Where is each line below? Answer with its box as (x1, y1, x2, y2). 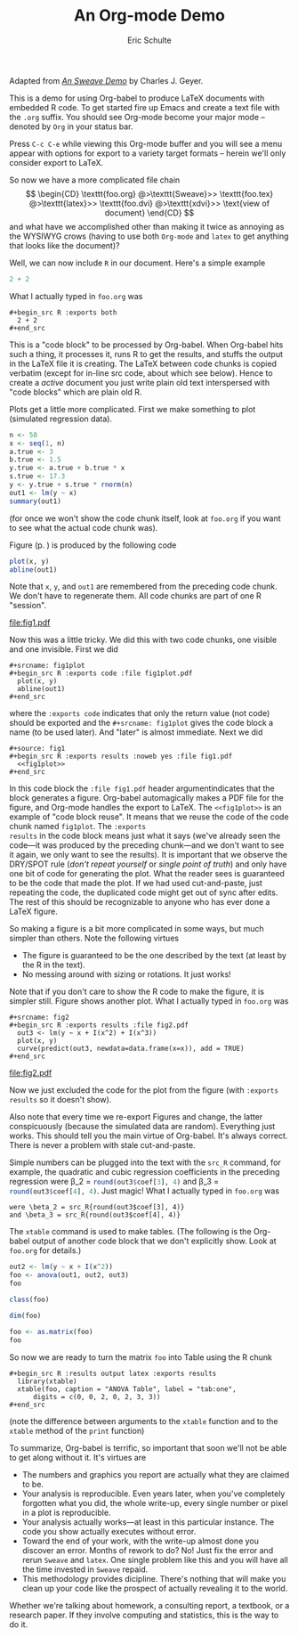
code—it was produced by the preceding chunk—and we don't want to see (9, 840, 285, 851)
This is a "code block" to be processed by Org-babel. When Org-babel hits (9, 339, 284, 350)
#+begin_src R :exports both (9, 308, 117, 317)
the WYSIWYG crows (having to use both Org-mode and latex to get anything (9, 231, 289, 241)
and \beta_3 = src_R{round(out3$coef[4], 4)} (9, 1210, 181, 1220)
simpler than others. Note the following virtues (9, 933, 180, 944)
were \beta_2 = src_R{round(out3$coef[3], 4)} (9, 1203, 185, 1212)
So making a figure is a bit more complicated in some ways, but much (9, 924, 264, 934)
